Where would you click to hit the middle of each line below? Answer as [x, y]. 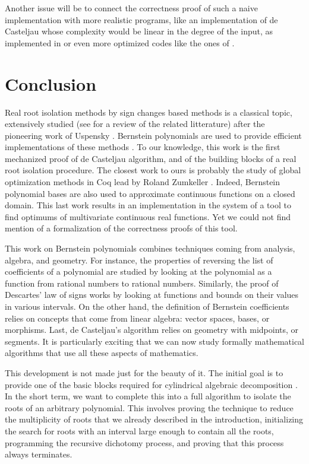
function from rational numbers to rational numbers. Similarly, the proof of [142, 283]
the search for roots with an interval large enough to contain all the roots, [139, 430]
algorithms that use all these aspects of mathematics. [102, 353]
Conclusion [51, 83]
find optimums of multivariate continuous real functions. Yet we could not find [148, 216]
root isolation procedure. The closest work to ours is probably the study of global [153, 170]
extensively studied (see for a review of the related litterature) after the [135, 124]
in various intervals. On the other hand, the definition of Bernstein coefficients [147, 306]
